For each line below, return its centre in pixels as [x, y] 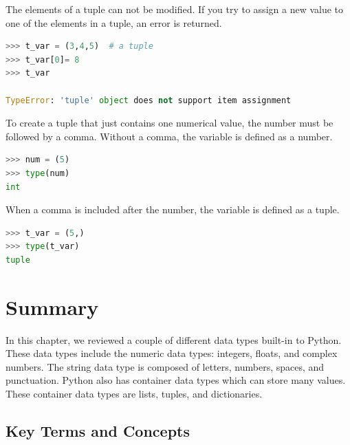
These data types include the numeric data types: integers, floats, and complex [172, 353]
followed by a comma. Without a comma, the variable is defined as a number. [169, 136]
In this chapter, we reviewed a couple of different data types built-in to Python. [174, 339]
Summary [52, 306]
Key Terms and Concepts [98, 430]
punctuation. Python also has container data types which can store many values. [176, 380]
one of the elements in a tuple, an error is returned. [114, 22]
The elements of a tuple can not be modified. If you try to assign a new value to [175, 9]
